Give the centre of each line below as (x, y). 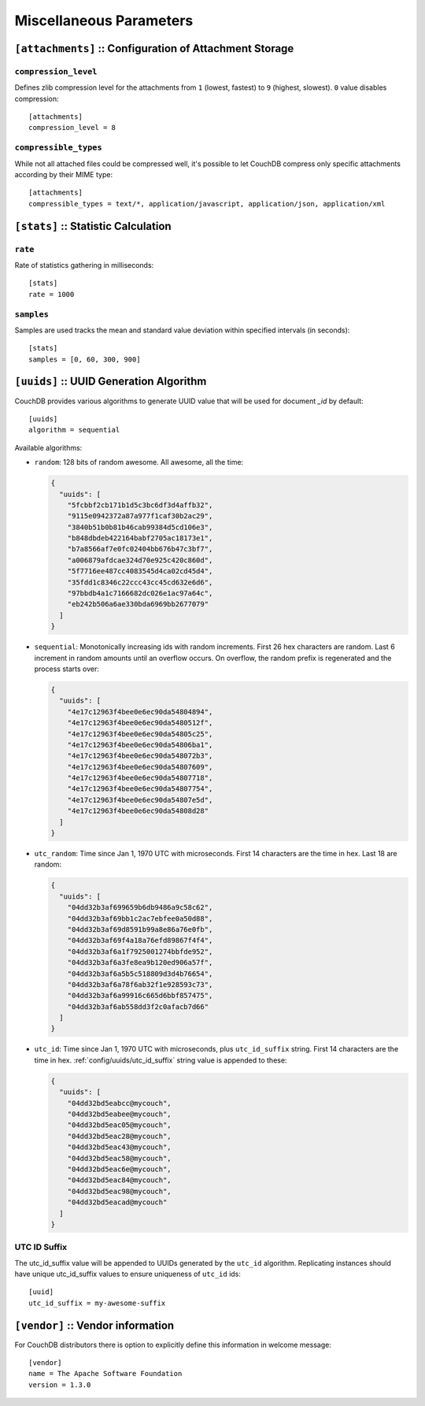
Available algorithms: (48, 447)
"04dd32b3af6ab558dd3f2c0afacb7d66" (138, 1007)
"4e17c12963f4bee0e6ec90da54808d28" (138, 811)
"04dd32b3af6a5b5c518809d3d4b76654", (140, 974)
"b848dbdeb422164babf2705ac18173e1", (140, 538)
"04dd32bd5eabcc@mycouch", (120, 1103)
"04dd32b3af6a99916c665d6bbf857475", (140, 996)
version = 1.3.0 (60, 1385)
